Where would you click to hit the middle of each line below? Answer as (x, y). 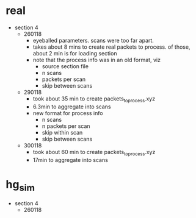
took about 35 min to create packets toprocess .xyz (94, 99)
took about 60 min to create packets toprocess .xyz (94, 153)
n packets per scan (66, 126)
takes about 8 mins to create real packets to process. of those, (111, 47)
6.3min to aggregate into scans (72, 107)
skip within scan (62, 132)
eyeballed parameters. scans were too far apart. (93, 40)
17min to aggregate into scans (70, 160)
